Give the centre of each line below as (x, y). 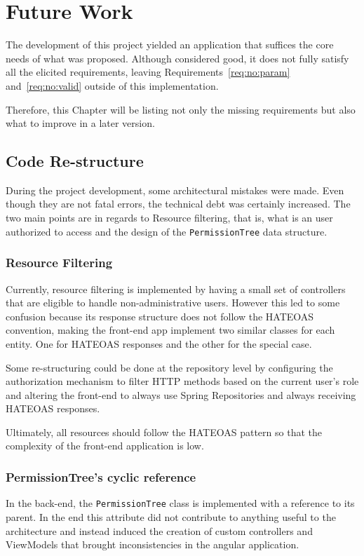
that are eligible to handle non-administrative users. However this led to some (173, 303)
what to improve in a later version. (80, 123)
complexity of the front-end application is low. (105, 446)
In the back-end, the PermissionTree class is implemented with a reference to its (180, 503)
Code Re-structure (75, 161)
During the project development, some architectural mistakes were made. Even (175, 190)
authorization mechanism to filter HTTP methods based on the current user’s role (182, 381)
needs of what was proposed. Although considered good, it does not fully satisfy (177, 58)
